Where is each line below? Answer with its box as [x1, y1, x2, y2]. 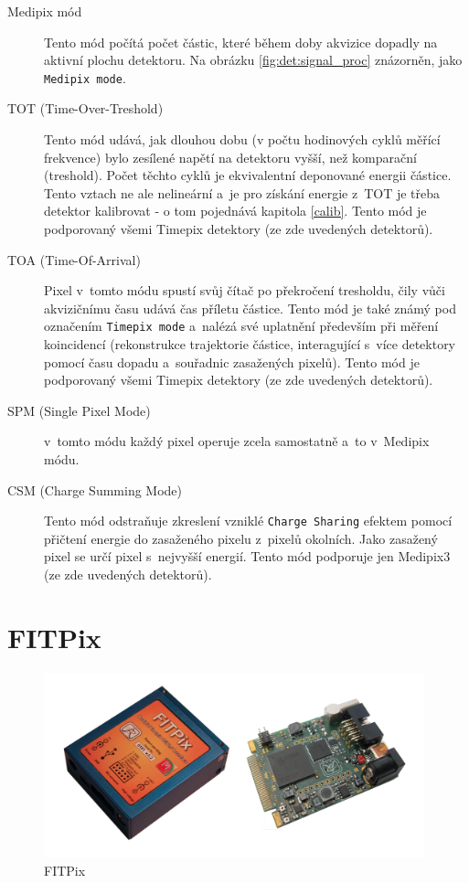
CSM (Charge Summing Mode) [7, 480, 183, 499]
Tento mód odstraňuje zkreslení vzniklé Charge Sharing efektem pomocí [44, 511, 453, 530]
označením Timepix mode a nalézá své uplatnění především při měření [44, 316, 439, 335]
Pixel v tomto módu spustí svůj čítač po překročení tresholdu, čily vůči [44, 281, 445, 300]
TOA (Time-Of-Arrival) [7, 250, 141, 269]
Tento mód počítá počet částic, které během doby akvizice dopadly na [44, 32, 438, 51]
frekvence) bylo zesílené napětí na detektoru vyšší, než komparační [44, 147, 417, 166]
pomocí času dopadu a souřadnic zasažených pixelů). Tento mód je [44, 352, 420, 371]
